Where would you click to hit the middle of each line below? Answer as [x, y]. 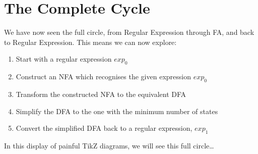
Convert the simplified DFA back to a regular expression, [104, 128]
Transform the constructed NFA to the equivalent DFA [101, 94]
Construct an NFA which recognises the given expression [103, 76]
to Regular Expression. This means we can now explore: [90, 42]
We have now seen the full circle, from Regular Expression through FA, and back [129, 32]
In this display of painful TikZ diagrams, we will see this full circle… [109, 145]
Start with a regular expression [64, 59]
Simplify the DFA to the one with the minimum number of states [117, 111]
